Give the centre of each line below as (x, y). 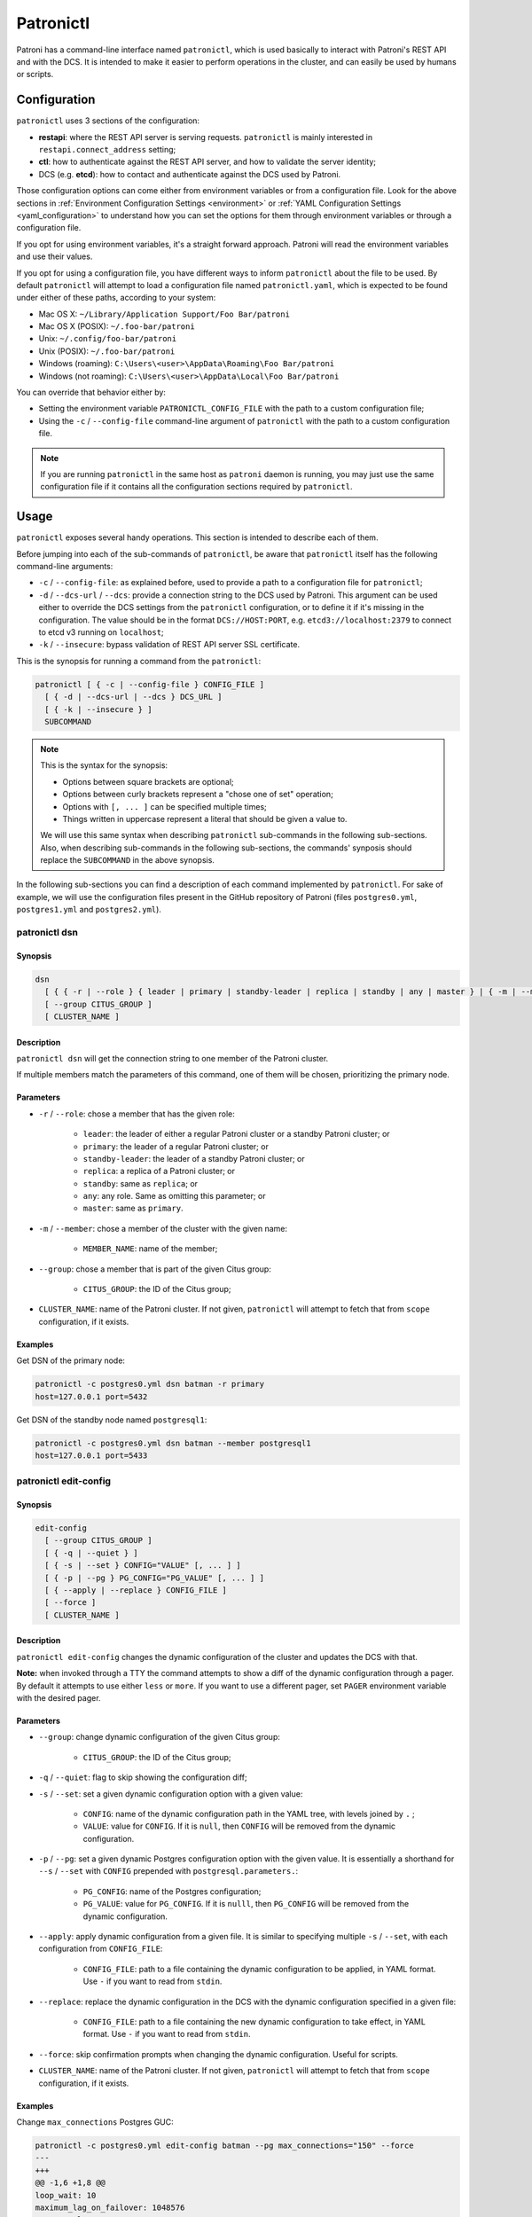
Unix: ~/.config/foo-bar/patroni (108, 339)
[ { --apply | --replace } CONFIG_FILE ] (136, 1590)
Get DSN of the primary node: (71, 1360)
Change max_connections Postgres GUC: (95, 2122)
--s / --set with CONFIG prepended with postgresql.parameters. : (168, 1871)
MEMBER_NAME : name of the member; (150, 1249)
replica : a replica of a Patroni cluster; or (159, 1171)
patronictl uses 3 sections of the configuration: (108, 121)
